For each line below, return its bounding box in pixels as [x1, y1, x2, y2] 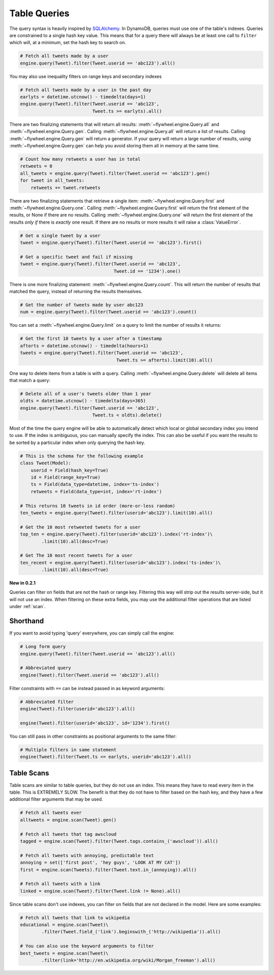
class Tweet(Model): [20, 460, 71, 466]
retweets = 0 [20, 163, 53, 169]
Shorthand [9, 617, 44, 625]
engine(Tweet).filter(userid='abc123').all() [20, 706, 135, 712]
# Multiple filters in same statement [20, 747, 117, 752]
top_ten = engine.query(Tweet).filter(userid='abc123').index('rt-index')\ [20, 531, 213, 537]
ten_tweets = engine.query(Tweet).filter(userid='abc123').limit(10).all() [20, 510, 213, 516]
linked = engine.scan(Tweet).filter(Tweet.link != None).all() [20, 888, 181, 894]
